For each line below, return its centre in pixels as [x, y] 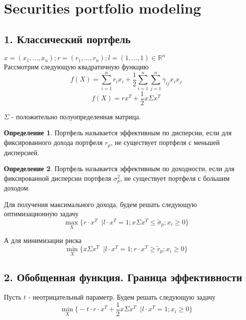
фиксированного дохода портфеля [53, 142]
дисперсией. [22, 152]
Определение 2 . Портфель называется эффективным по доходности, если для [119, 168]
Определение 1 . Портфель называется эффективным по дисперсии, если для [118, 133]
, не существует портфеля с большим [175, 178]
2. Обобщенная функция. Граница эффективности [123, 277]
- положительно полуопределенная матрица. [76, 116]
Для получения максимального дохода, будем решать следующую [100, 204]
